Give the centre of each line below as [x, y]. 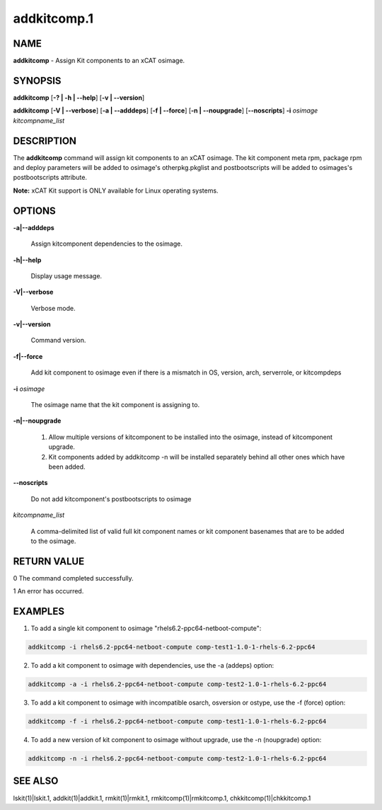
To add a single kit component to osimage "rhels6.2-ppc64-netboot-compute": [146, 628]
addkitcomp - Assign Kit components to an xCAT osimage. [99, 61]
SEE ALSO [36, 781]
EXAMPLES [39, 611]
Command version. [58, 341]
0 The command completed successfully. [73, 578]
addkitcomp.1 [53, 18]
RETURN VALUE [49, 561]
